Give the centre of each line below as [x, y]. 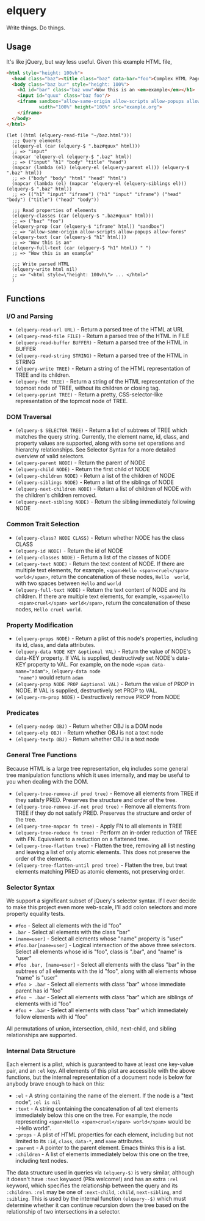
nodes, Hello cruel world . [49, 609]
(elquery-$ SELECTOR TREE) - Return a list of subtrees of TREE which [101, 430]
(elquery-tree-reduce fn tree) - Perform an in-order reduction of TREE [106, 832]
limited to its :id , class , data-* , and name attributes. [79, 1141]
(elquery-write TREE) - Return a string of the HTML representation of [103, 369]
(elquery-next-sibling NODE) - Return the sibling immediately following [105, 502]
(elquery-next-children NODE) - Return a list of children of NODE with [103, 489]
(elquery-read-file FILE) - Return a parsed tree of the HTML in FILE [102, 336]
